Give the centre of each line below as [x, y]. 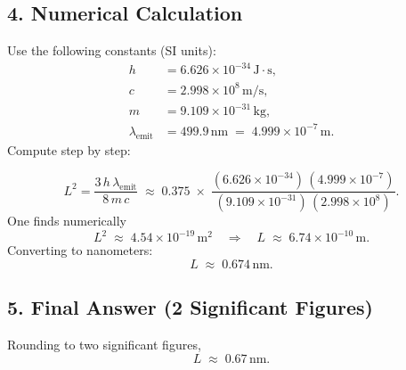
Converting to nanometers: [80, 250]
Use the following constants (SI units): [112, 50]
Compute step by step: [69, 149]
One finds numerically [67, 221]
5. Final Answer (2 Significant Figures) [190, 307]
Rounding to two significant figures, [104, 345]
